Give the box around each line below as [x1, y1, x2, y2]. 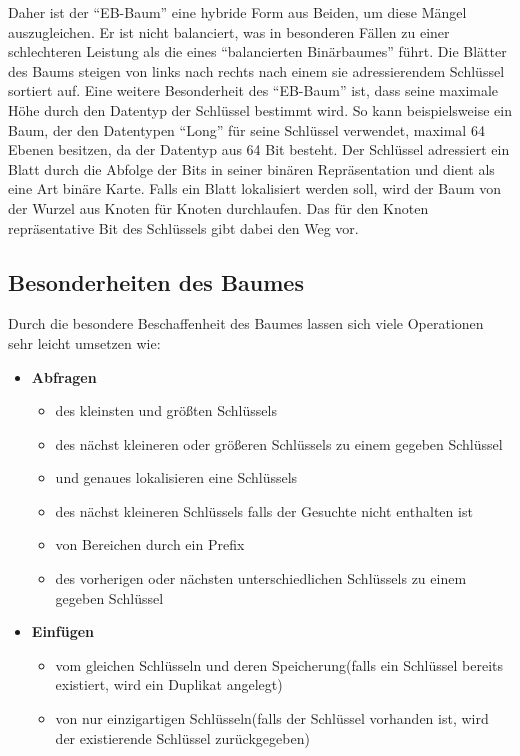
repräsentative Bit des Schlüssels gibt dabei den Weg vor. [8, 217, 359, 238]
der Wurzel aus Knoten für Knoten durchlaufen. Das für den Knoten [8, 197, 429, 218]
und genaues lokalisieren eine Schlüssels [55, 467, 298, 488]
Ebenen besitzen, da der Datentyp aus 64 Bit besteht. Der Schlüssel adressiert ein [8, 139, 510, 160]
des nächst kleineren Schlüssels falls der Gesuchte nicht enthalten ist [55, 500, 473, 521]
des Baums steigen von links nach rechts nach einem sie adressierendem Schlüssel [8, 60, 505, 81]
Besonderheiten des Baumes [8, 266, 304, 297]
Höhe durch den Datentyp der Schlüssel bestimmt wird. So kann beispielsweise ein [8, 99, 512, 120]
